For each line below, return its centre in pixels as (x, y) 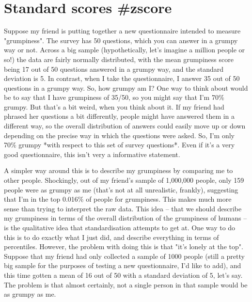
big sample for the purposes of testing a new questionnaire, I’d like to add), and (123, 265)
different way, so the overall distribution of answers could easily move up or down (125, 126)
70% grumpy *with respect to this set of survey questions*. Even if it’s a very (119, 145)
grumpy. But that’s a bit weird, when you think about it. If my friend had (114, 106)
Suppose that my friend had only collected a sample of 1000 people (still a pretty (124, 256)
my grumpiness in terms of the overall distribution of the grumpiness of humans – (126, 218)
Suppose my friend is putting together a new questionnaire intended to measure (122, 31)
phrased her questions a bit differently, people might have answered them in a (119, 116)
